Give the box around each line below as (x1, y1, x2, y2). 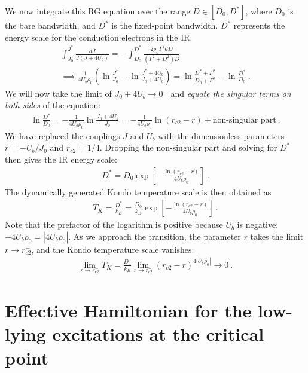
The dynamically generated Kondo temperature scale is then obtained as (5, 185, 272, 198)
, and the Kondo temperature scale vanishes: (31, 243, 194, 255)
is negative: (237, 218, 279, 231)
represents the (233, 19, 285, 31)
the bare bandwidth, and (5, 19, 96, 31)
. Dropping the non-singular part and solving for (99, 141, 277, 154)
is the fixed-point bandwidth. (111, 19, 218, 31)
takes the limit (250, 230, 304, 242)
